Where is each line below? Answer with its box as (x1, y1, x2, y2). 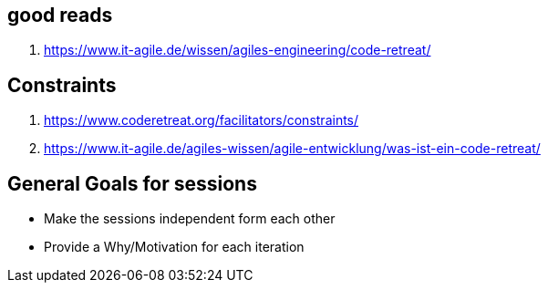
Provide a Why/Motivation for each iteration (44, 239, 305, 255)
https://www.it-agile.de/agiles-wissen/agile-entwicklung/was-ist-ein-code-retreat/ (44, 140, 541, 157)
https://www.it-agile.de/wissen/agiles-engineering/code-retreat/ (44, 42, 431, 58)
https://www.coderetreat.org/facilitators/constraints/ (44, 112, 359, 129)
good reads (7, 4, 113, 26)
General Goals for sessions (7, 171, 257, 195)
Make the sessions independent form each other (44, 211, 336, 227)
